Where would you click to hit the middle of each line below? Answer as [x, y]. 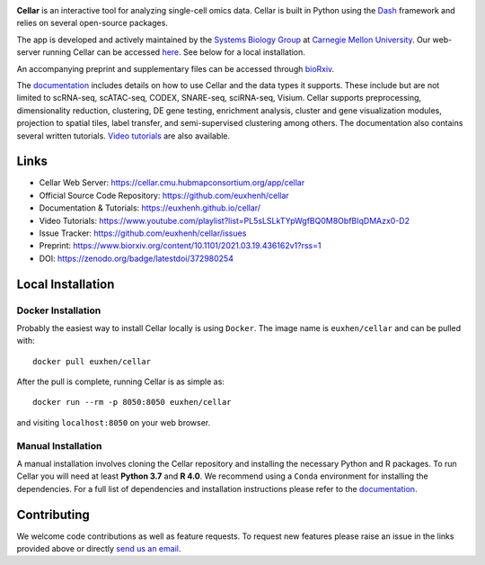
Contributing [53, 514]
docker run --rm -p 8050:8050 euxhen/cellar [132, 402]
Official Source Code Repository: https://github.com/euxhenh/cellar [164, 195]
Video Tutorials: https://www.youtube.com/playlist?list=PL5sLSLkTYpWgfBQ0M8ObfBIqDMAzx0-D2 [225, 220]
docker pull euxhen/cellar [92, 361]
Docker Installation [59, 310]
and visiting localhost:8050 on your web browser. [114, 422]
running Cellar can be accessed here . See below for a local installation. [174, 52]
